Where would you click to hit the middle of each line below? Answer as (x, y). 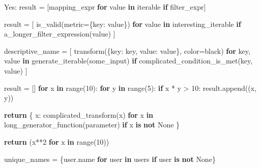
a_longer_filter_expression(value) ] (60, 34)
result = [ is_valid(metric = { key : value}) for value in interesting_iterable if (123, 24)
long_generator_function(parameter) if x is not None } (92, 125)
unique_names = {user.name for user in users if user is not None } (110, 159)
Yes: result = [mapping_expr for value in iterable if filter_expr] (105, 7)
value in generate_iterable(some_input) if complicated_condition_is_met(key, (128, 61)
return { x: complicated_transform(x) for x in (79, 114)
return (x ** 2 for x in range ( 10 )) (57, 141)
